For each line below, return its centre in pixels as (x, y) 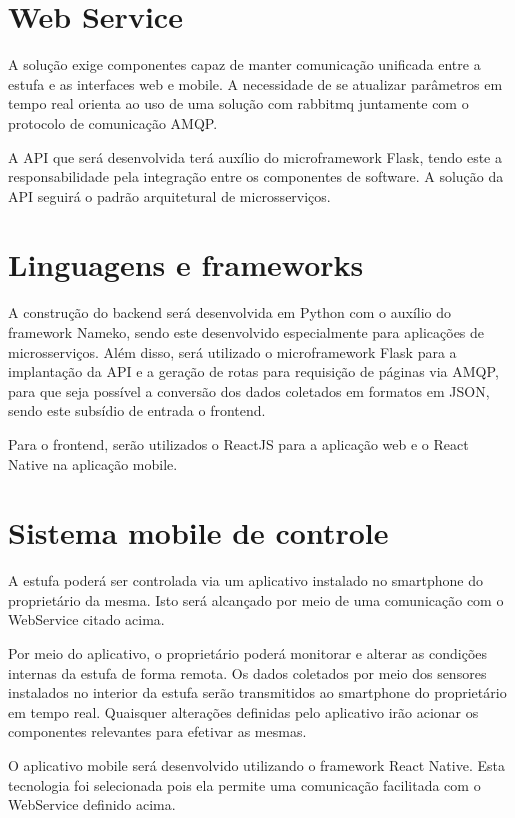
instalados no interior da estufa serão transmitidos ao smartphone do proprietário (257, 692)
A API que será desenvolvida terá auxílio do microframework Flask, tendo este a (255, 156)
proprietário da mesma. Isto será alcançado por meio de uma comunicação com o (256, 599)
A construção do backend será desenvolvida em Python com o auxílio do (230, 312)
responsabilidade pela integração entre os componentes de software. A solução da (256, 176)
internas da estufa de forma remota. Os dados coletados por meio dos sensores (247, 672)
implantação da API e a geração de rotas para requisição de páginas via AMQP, (253, 371)
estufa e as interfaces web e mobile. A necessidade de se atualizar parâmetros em (255, 83)
